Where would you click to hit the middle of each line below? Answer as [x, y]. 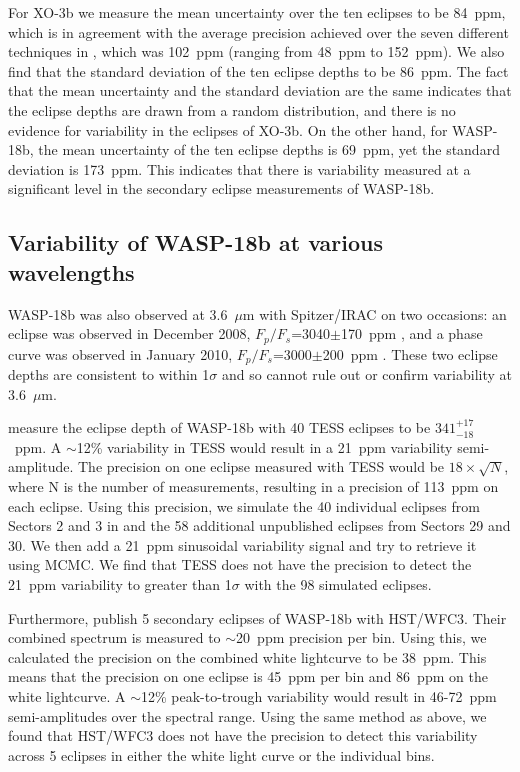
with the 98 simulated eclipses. [338, 583]
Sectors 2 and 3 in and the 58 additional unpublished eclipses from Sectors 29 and [259, 525]
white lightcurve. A [67, 695]
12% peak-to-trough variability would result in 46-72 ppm [318, 695]
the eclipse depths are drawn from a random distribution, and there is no [232, 109]
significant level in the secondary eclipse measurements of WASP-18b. [221, 188]
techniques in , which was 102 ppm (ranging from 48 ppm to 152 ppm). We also [256, 51]
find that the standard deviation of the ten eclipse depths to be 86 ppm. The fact [258, 70]
